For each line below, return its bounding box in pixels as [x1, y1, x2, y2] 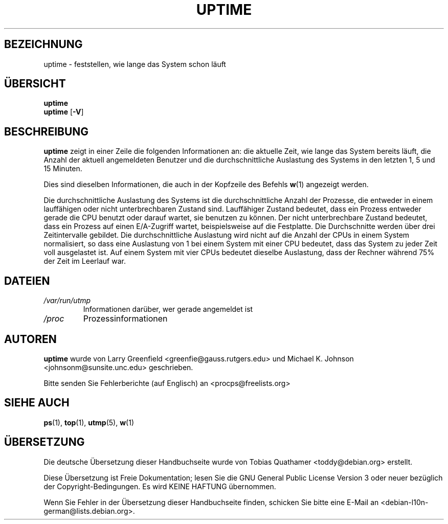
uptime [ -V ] [43, 107, 84, 117]
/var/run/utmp [43, 296, 91, 305]
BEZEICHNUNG [4, 38, 83, 51]
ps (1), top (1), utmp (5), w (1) [43, 418, 135, 427]
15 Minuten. [43, 164, 82, 173]
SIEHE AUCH [4, 396, 70, 409]
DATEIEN [4, 274, 50, 287]
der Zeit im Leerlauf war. [43, 257, 126, 266]
